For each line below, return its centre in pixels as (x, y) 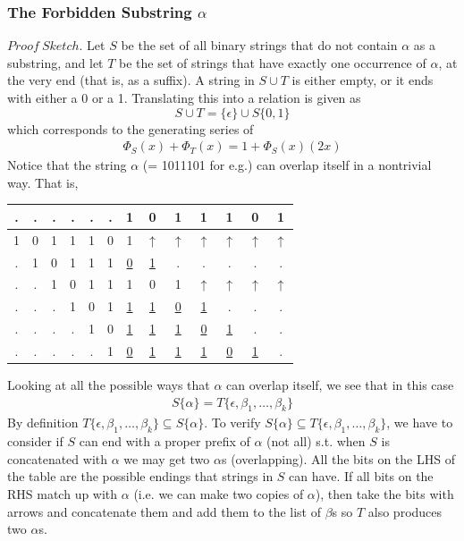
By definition (43, 423)
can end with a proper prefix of (165, 441)
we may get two (167, 458)
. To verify (232, 423)
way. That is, (43, 182)
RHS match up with (63, 494)
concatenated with (57, 458)
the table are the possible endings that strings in (140, 476)
